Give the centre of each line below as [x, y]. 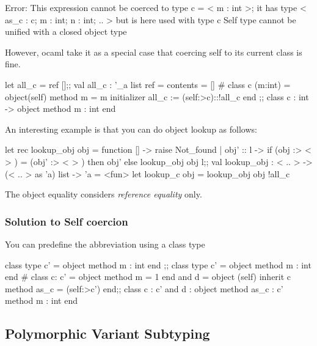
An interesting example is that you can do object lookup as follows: [131, 129]
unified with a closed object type [66, 31]
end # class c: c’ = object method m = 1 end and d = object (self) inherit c [148, 277]
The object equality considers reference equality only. [104, 194]
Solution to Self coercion [67, 221]
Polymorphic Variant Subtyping [107, 333]
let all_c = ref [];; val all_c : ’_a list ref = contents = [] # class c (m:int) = [148, 84]
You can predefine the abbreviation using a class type [105, 244]
